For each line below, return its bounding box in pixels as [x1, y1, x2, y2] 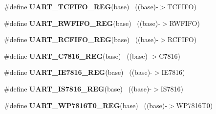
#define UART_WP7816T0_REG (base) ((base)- [4, 100, 167, 110]
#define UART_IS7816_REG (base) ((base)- [4, 83, 152, 93]
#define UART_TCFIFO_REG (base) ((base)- [4, 1, 158, 11]
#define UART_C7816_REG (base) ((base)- [4, 50, 150, 61]
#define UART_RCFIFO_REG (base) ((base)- [4, 34, 159, 45]
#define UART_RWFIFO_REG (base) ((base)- [4, 18, 160, 28]
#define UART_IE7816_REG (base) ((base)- [4, 67, 152, 77]
